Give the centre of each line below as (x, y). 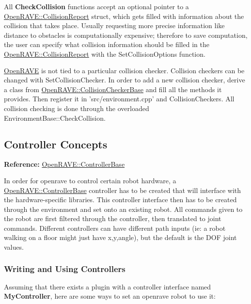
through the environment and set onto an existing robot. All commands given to (123, 209)
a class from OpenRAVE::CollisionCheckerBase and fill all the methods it (113, 89)
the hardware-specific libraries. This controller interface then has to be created (120, 200)
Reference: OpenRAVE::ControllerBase (64, 164)
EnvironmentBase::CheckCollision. (55, 118)
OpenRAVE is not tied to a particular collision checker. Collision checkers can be (124, 70)
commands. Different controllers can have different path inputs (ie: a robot (115, 228)
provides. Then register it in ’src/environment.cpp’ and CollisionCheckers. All (119, 99)
